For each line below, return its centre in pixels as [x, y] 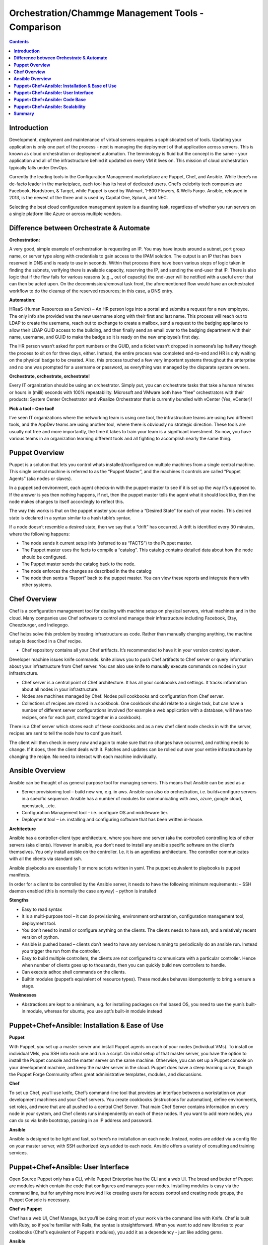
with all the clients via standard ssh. [46, 859]
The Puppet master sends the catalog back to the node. [79, 564]
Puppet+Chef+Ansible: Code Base [50, 100]
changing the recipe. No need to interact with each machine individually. [83, 756]
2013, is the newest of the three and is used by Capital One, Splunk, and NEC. [89, 198]
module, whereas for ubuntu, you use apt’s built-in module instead [94, 1011]
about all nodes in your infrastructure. [60, 689]
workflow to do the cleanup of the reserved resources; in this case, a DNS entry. [91, 291]
